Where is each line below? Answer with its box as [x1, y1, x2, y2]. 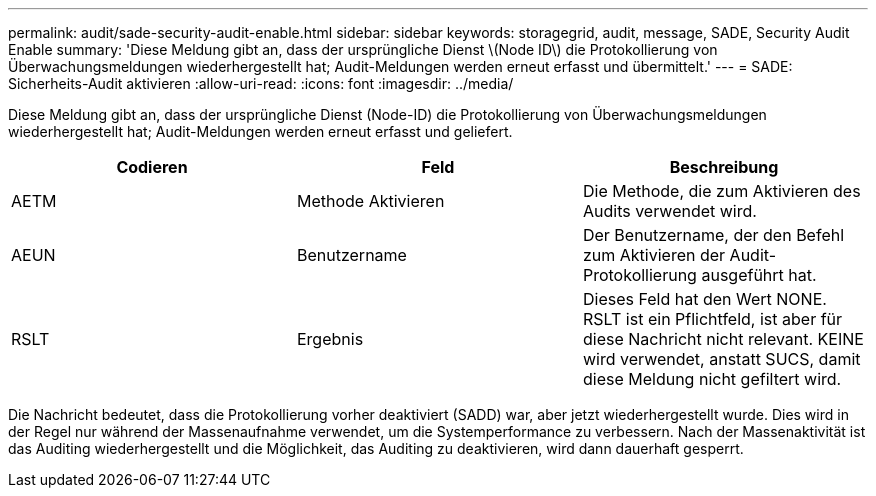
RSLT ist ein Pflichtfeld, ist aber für [582, 309, 843, 329]
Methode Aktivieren [296, 191, 445, 211]
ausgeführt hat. [701, 265, 817, 285]
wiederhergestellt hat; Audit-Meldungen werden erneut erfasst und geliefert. [8, 123, 513, 140]
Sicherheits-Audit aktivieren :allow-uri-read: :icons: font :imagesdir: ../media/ [8, 75, 514, 92]
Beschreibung [669, 157, 779, 177]
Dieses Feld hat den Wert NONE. [582, 289, 827, 309]
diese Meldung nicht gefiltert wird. [582, 369, 842, 389]
